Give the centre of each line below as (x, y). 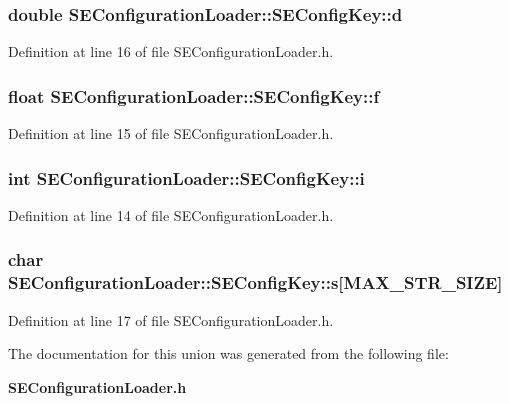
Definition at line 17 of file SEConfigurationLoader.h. (171, 319)
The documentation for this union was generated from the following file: (228, 353)
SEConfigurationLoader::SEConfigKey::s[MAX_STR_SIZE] (255, 282)
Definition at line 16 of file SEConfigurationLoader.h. (171, 51)
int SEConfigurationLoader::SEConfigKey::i (186, 177)
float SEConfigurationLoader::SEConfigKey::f (194, 95)
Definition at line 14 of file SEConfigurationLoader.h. (171, 214)
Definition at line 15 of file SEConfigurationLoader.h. (171, 133)
